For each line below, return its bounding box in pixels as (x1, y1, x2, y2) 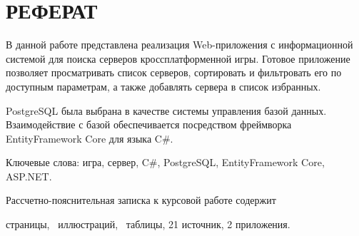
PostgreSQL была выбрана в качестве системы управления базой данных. (6, 103, 327, 118)
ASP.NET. (6, 168, 52, 183)
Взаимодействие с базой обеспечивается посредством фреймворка (6, 117, 292, 132)
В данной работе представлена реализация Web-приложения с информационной (6, 37, 353, 52)
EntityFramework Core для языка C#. (6, 130, 173, 145)
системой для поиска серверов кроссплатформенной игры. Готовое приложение (6, 51, 350, 66)
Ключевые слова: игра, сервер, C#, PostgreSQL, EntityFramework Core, (6, 155, 325, 170)
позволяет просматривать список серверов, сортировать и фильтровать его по (6, 65, 342, 80)
